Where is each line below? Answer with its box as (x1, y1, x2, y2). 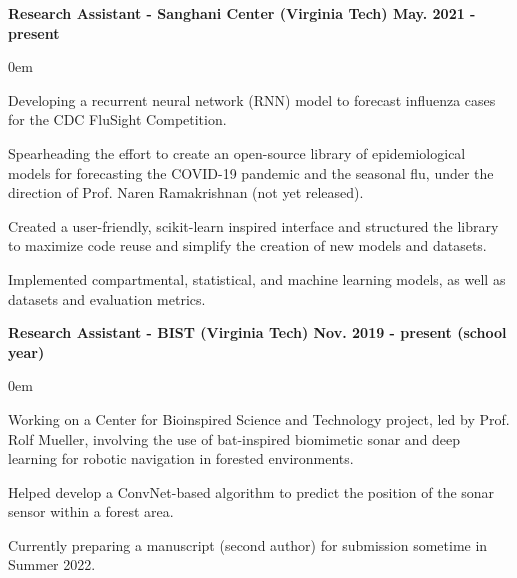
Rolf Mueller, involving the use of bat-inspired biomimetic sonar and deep (8, 428, 461, 449)
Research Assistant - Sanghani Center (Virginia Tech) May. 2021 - (8, 3, 476, 23)
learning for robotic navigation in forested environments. (8, 448, 354, 469)
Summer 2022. (8, 554, 96, 575)
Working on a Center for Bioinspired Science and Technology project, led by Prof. (8, 408, 510, 429)
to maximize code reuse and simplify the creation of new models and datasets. (8, 235, 487, 256)
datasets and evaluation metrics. (8, 288, 206, 309)
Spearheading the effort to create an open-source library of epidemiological (8, 142, 466, 163)
